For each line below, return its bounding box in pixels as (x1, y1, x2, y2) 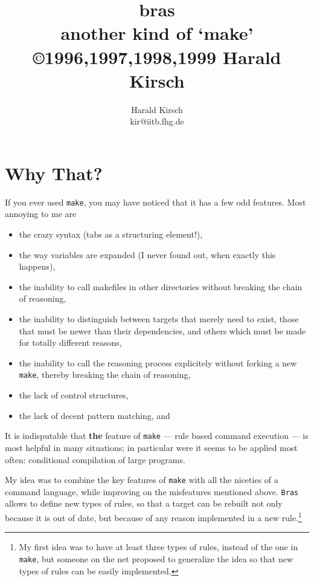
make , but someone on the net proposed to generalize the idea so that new (19, 552, 293, 565)
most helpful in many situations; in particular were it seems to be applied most (5, 441, 298, 453)
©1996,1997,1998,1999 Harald (33, 44, 281, 69)
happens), (19, 260, 56, 273)
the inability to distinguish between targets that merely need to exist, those (19, 313, 299, 325)
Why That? (5, 160, 103, 185)
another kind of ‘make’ (60, 21, 254, 45)
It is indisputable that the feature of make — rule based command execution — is (5, 429, 309, 442)
